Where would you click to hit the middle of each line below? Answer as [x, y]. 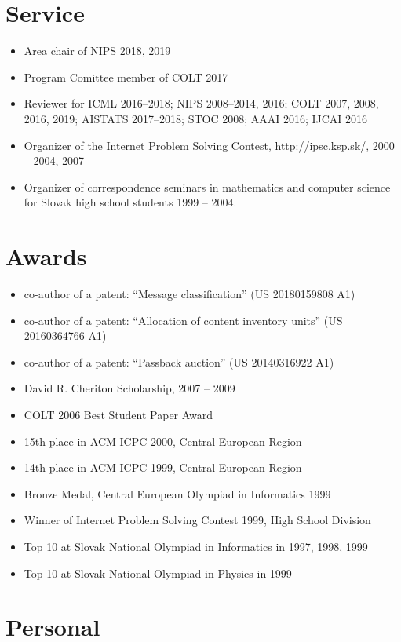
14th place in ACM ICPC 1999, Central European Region [163, 467]
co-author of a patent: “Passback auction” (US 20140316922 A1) [179, 361]
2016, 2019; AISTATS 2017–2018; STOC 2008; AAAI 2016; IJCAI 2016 [196, 118]
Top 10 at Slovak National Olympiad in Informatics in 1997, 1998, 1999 [196, 546]
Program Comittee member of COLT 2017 [126, 77]
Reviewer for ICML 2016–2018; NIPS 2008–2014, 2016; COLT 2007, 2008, [201, 103]
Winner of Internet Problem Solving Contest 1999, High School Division [197, 520]
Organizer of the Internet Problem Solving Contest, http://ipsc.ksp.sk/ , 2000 [209, 145]
